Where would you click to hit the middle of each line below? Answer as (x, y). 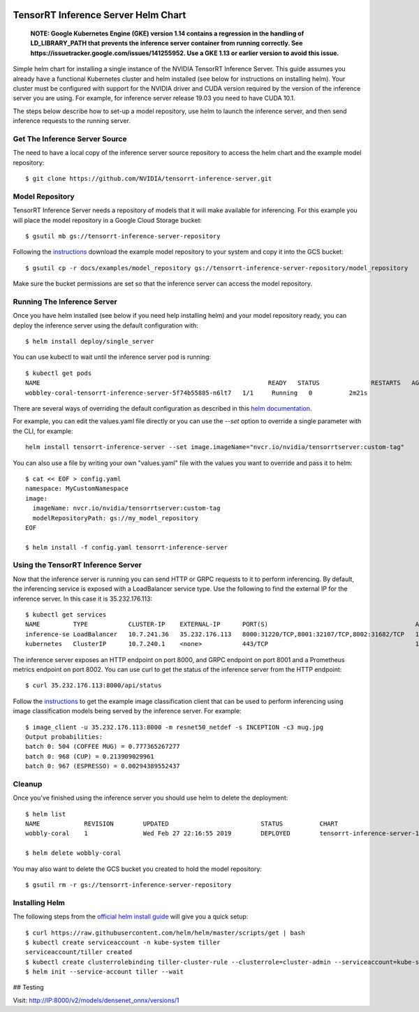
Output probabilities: (64, 736)
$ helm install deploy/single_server (90, 342)
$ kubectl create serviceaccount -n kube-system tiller (123, 942)
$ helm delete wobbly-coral (73, 853)
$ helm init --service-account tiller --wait (105, 972)
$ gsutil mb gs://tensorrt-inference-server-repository (123, 236)
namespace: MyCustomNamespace (77, 489)
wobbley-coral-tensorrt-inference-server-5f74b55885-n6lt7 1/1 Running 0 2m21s (197, 393)
